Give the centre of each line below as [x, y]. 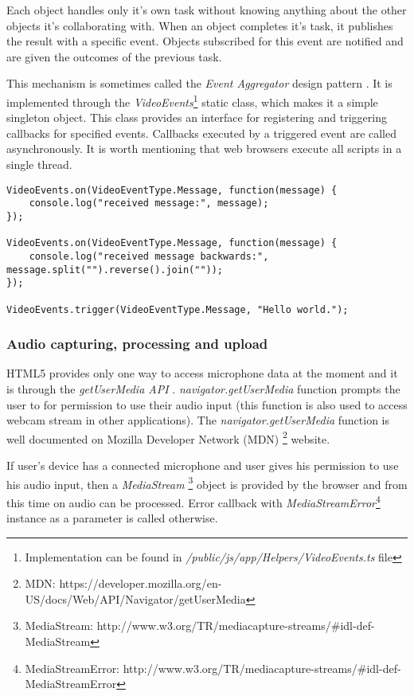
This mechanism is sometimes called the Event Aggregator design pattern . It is [199, 83]
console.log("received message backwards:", [149, 256]
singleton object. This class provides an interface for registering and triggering [197, 117]
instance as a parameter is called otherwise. [112, 518]
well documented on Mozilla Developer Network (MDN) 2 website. [168, 437]
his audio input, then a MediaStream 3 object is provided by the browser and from [207, 483]
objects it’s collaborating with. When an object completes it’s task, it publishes [200, 25]
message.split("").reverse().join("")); [115, 270]
